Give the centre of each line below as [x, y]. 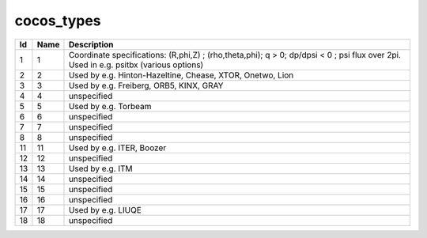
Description [91, 44]
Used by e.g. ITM [101, 168]
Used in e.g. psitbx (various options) [136, 65]
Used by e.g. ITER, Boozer [117, 148]
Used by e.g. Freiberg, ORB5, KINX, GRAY [146, 85]
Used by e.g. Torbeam [110, 106]
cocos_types [58, 21]
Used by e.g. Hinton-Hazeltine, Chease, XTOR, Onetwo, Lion [181, 75]
